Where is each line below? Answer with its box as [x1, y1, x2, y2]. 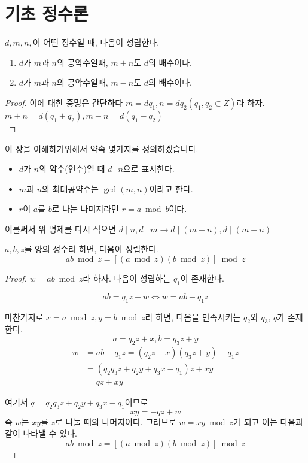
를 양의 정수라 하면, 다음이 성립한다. [24, 243, 158, 255]
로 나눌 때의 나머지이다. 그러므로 [55, 415, 176, 428]
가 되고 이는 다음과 [233, 415, 304, 428]
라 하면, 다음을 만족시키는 [145, 310, 241, 323]
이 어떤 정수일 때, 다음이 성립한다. [32, 36, 160, 49]
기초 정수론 [5, 1, 89, 26]
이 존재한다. [180, 272, 224, 285]
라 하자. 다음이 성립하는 [83, 272, 171, 285]
